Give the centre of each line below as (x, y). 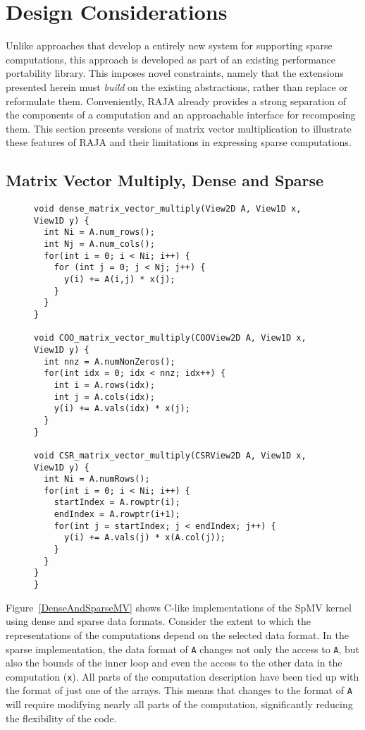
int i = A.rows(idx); (104, 385)
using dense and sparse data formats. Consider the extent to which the (159, 621)
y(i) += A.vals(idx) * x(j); (122, 409)
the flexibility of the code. (61, 718)
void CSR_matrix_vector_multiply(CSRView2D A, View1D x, (170, 455)
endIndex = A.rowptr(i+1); (117, 515)
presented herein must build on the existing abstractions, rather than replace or (177, 86)
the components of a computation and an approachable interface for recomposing (181, 115)
